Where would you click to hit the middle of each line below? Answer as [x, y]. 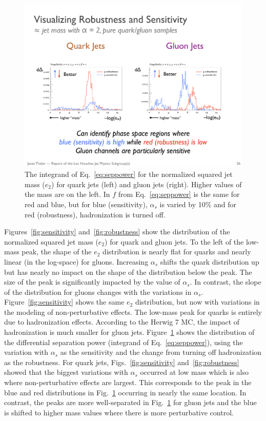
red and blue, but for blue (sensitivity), [86, 204]
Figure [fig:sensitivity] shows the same [64, 302]
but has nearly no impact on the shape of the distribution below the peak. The [128, 272]
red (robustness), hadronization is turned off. [95, 214]
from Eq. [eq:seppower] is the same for [179, 194]
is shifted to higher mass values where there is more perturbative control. [119, 412]
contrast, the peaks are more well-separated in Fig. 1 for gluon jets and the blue [130, 402]
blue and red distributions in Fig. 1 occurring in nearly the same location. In [125, 392]
